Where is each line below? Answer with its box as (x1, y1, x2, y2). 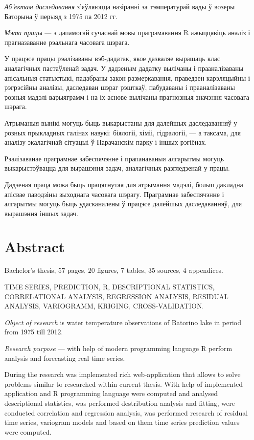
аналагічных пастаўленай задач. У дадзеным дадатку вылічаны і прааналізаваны (4, 63, 244, 73)
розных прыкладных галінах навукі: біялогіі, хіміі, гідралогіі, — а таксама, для (4, 127, 241, 137)
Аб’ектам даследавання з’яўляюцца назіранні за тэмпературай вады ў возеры (4, 1, 235, 11)
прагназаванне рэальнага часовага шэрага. (4, 37, 130, 47)
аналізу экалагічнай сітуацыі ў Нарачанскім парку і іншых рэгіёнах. (4, 137, 207, 147)
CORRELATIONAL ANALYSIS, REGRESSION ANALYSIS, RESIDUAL (4, 291, 229, 301)
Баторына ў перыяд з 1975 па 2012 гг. (4, 11, 117, 21)
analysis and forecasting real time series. (4, 352, 125, 363)
